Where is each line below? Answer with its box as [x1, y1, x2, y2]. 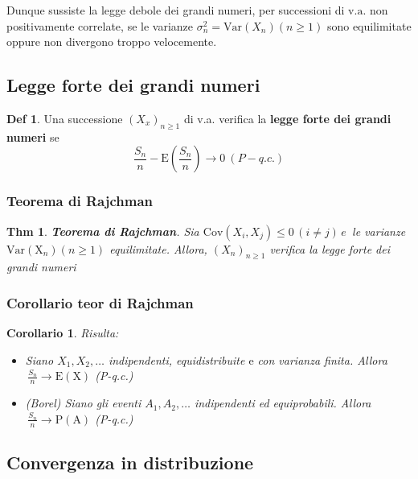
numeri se [6, 128, 59, 145]
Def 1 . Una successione [6, 109, 123, 126]
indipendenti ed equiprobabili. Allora [194, 394, 371, 411]
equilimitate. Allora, [109, 240, 207, 257]
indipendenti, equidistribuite [108, 351, 245, 368]
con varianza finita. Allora [257, 351, 387, 368]
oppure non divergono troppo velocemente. [6, 33, 217, 50]
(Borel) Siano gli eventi [25, 394, 141, 411]
